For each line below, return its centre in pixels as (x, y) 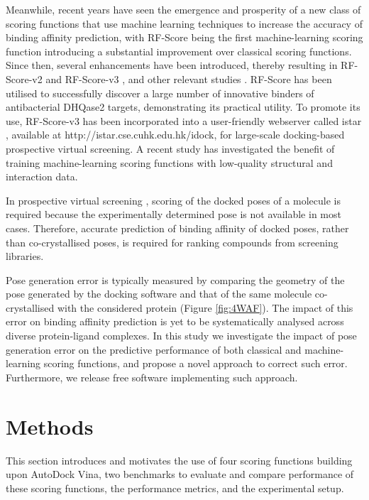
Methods (50, 426)
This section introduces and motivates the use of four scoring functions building (179, 460)
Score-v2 (24, 78)
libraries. (25, 256)
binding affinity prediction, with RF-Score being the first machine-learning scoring (184, 37)
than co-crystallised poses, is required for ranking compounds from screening (172, 242)
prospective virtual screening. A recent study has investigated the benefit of (170, 148)
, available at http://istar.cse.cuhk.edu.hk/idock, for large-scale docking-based (175, 135)
